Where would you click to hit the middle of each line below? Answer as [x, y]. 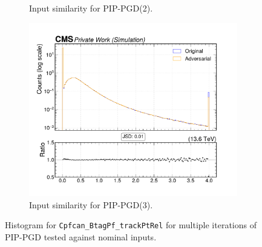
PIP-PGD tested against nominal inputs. [81, 236]
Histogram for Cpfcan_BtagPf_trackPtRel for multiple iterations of [131, 225]
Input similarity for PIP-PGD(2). [91, 8]
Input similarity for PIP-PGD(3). [91, 204]
